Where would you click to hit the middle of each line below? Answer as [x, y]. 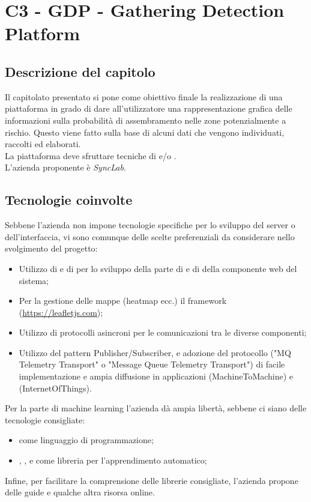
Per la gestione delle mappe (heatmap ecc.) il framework [123, 301]
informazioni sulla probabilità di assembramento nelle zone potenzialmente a [146, 120]
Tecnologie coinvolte [69, 200]
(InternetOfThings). [55, 388]
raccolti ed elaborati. [43, 144]
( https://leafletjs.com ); [61, 312]
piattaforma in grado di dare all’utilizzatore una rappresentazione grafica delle [149, 108]
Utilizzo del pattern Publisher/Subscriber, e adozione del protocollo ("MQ [155, 352]
